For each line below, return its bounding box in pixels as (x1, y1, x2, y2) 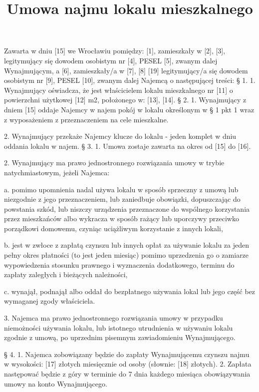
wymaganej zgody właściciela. (4, 296, 95, 306)
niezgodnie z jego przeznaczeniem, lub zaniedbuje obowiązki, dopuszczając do (4, 194, 241, 204)
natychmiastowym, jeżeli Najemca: (4, 167, 110, 177)
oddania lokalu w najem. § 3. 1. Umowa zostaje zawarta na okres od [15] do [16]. (4, 140, 251, 151)
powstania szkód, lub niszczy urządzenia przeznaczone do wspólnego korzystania (4, 203, 250, 214)
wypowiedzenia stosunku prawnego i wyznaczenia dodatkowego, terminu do (4, 259, 235, 270)
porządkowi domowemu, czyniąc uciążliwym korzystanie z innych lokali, (4, 223, 223, 233)
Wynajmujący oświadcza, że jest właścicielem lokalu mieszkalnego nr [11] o (4, 84, 233, 95)
